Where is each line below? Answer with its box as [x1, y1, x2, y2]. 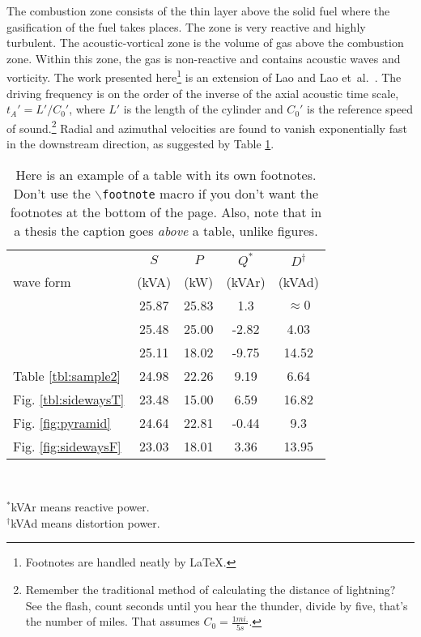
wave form [13, 271, 71, 291]
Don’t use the [13, 183, 91, 203]
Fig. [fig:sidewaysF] [13, 436, 121, 455]
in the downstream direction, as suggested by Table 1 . [6, 135, 274, 152]
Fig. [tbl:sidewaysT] [13, 389, 125, 408]
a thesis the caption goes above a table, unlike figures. [14, 220, 318, 240]
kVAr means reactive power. [11, 498, 150, 515]
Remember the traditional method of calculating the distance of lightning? [25, 581, 396, 598]
